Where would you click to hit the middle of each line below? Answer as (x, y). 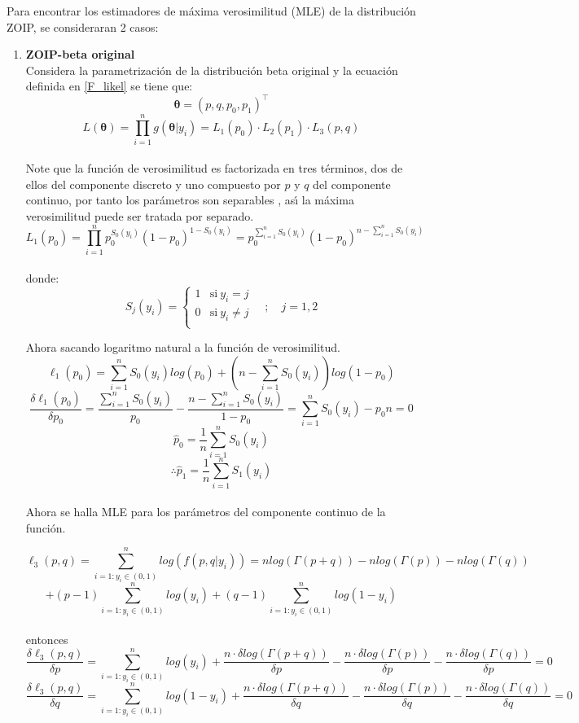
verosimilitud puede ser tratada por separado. (140, 215)
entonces (47, 640)
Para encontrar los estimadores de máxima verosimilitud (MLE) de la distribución (211, 11)
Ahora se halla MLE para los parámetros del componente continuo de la (206, 512)
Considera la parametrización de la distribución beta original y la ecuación (212, 70)
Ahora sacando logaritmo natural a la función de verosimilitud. (183, 347)
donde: (42, 278)
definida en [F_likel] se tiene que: (109, 86)
